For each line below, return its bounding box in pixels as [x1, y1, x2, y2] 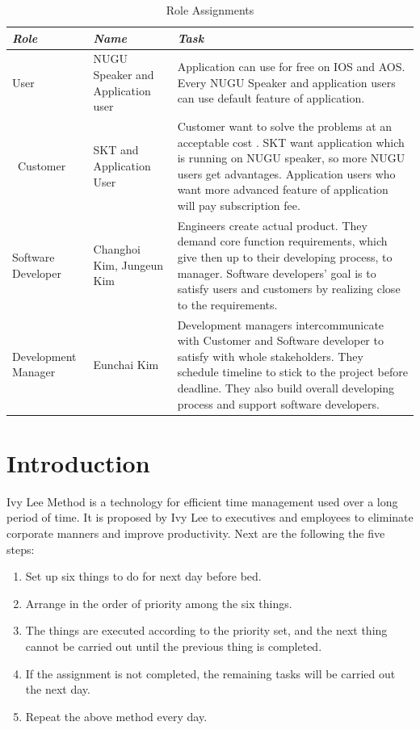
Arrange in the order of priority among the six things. [25, 594, 292, 611]
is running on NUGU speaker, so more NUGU [177, 149, 405, 166]
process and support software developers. [177, 395, 380, 412]
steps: [6, 540, 35, 557]
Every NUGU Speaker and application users [177, 73, 396, 90]
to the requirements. [177, 296, 278, 313]
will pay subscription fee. [177, 197, 300, 214]
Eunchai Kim [93, 355, 159, 372]
